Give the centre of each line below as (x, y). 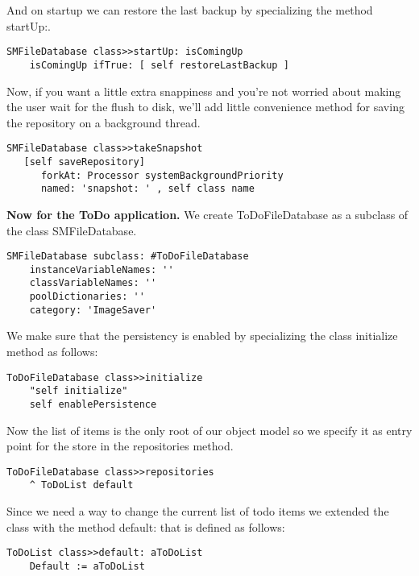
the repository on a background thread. (104, 122)
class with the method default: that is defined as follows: (146, 526)
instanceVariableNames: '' (102, 269)
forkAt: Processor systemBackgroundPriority (162, 175)
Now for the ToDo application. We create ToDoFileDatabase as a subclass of (207, 214)
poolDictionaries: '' (87, 297)
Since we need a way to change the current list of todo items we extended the (198, 511)
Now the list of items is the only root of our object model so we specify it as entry (209, 430)
